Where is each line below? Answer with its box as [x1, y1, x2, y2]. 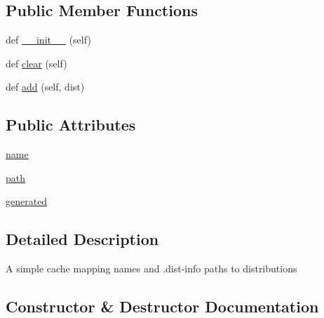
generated [6, 194, 48, 208]
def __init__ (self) [6, 32, 91, 47]
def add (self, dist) [6, 79, 85, 94]
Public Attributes [6, 114, 136, 135]
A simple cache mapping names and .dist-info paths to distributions [6, 261, 297, 276]
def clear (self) [6, 55, 67, 70]
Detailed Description [6, 228, 159, 250]
